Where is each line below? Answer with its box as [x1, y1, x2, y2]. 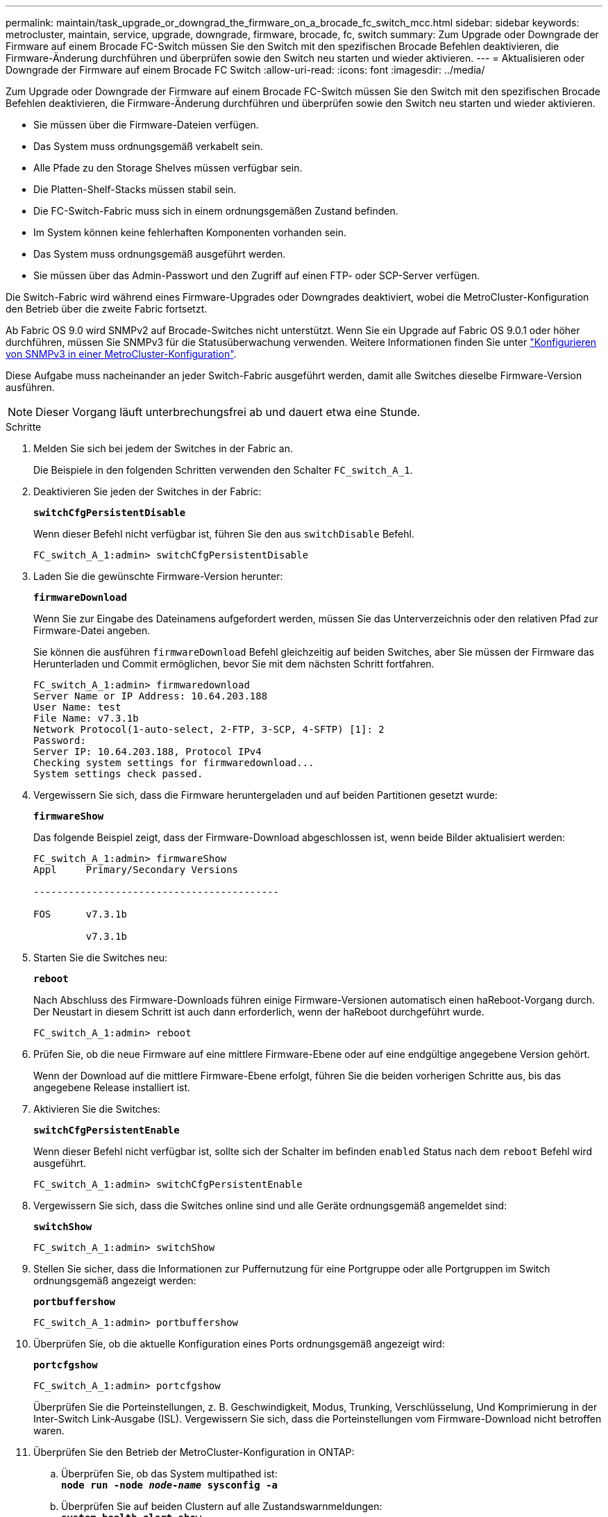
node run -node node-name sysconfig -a [61, 1479, 278, 1491]
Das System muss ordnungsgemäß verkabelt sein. [33, 140, 263, 152]
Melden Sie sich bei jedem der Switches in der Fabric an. [33, 442, 293, 454]
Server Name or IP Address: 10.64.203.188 [33, 690, 268, 702]
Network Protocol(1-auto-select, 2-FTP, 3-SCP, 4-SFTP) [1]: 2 [33, 724, 385, 735]
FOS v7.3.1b [33, 909, 127, 920]
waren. [33, 1425, 65, 1436]
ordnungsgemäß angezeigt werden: [33, 1275, 196, 1286]
